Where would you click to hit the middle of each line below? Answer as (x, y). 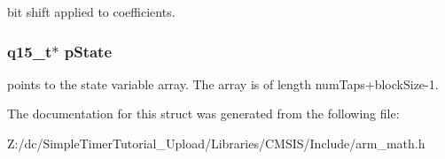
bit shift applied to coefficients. (91, 11)
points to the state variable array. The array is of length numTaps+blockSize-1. (223, 83)
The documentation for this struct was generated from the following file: (203, 114)
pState (88, 51)
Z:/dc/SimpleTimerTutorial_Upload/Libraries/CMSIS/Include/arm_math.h (216, 143)
